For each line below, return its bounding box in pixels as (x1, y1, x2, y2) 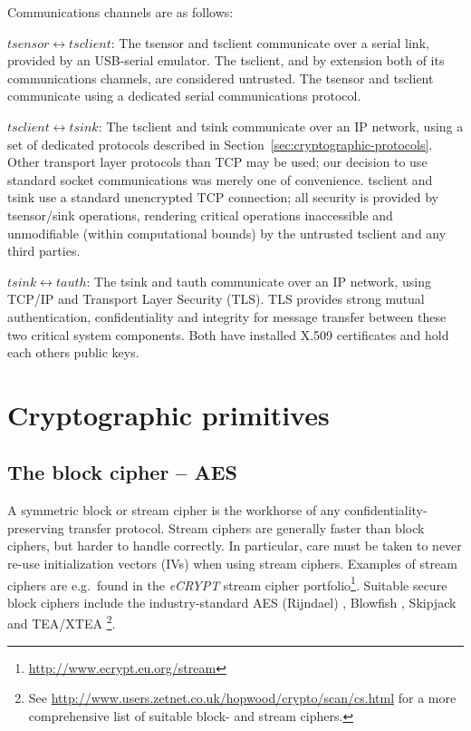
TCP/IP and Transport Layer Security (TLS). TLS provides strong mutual (7, 289, 425, 308)
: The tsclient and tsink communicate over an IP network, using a (98, 116, 464, 135)
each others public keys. (7, 343, 139, 362)
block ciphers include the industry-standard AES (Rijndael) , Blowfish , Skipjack (7, 592, 457, 611)
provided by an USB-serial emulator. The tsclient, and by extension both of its (7, 51, 445, 70)
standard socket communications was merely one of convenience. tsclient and (7, 170, 433, 189)
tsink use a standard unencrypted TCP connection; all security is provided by (7, 188, 438, 207)
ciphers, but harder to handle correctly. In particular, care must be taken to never (7, 536, 462, 555)
